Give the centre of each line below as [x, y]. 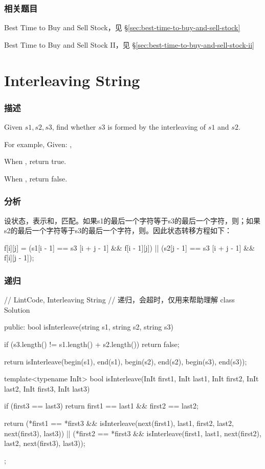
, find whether [74, 127]
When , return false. [36, 178]
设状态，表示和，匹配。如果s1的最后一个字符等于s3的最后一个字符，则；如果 [132, 220]
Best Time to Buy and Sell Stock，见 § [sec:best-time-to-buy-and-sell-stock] [122, 27]
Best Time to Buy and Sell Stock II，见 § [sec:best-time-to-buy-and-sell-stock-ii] [129, 44]
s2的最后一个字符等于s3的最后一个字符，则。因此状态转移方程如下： [118, 230]
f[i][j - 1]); [19, 258]
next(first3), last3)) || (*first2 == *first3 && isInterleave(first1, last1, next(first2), [133, 433]
